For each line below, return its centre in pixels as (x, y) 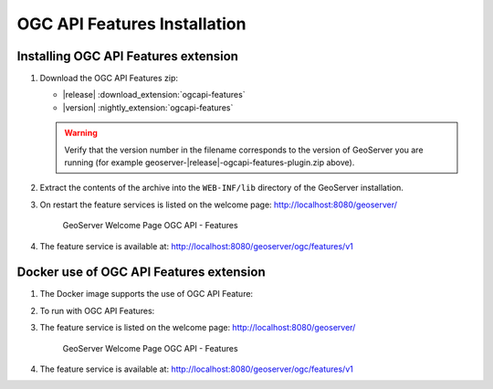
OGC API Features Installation (131, 24)
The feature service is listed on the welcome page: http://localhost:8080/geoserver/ (198, 328)
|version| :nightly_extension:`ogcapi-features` (148, 107)
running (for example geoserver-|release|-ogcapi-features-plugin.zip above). (210, 163)
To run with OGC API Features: (97, 310)
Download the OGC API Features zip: (109, 79)
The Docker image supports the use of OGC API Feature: (147, 294)
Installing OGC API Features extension (128, 56)
